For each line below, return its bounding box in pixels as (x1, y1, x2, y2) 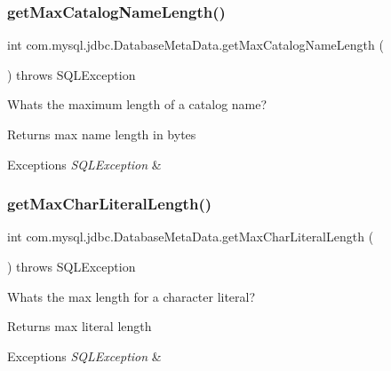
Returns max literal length (7, 317, 152, 335)
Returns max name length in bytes (7, 125, 196, 143)
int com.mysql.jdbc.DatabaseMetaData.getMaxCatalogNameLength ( (7, 36, 384, 54)
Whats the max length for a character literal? (7, 287, 256, 305)
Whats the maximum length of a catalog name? (7, 95, 267, 114)
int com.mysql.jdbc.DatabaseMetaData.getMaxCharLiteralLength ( (7, 227, 374, 246)
